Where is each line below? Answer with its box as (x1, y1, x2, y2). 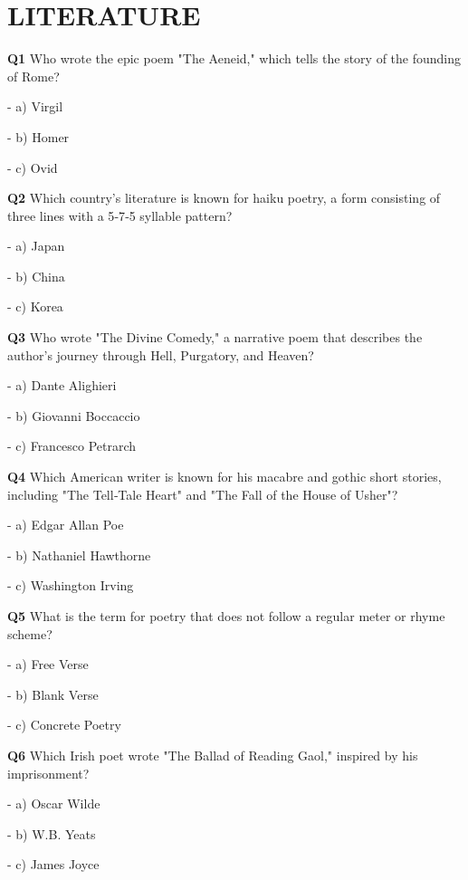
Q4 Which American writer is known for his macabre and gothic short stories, (7, 467, 442, 486)
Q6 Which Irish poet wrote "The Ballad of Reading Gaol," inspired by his (7, 745, 418, 764)
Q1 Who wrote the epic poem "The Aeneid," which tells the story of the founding (7, 49, 462, 68)
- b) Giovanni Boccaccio (7, 406, 140, 425)
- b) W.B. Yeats (7, 824, 96, 843)
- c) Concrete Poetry (7, 715, 121, 734)
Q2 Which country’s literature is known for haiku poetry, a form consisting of (7, 188, 441, 207)
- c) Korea (7, 297, 63, 316)
